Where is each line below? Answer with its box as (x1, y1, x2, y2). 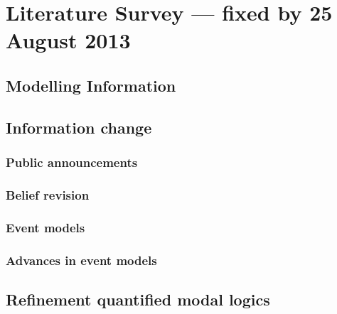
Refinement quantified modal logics (6, 288, 270, 310)
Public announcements (6, 153, 138, 171)
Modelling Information (6, 74, 176, 96)
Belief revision (6, 185, 90, 203)
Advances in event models (6, 251, 157, 269)
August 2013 (6, 26, 131, 55)
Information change (6, 116, 152, 138)
